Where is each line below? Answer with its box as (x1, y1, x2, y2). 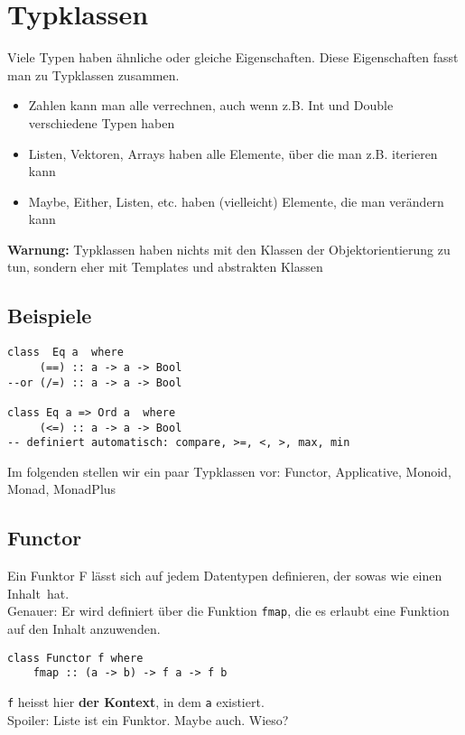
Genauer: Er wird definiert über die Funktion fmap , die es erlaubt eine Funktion (7, 601, 450, 620)
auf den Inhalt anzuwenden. (7, 619, 161, 638)
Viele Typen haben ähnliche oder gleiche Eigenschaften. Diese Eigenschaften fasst (7, 48, 459, 67)
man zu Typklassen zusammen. (7, 65, 180, 84)
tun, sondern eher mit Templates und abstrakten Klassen (7, 257, 323, 276)
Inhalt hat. (7, 583, 70, 602)
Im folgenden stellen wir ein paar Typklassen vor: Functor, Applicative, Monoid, (7, 461, 451, 480)
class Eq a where (7, 346, 124, 359)
